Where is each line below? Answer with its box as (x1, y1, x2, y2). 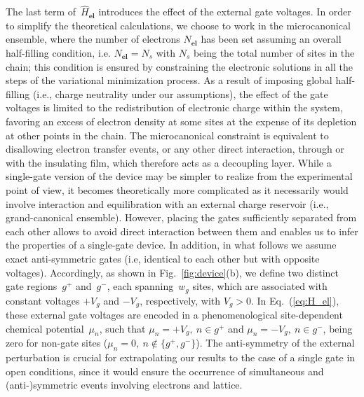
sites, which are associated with (192, 279, 328, 293)
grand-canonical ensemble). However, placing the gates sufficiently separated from (6, 210, 357, 225)
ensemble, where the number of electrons (6, 32, 180, 46)
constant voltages (6, 293, 80, 307)
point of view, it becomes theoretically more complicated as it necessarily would (6, 182, 349, 197)
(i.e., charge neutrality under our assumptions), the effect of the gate (32, 86, 328, 101)
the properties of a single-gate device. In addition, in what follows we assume (6, 237, 337, 252)
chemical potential (6, 321, 84, 335)
